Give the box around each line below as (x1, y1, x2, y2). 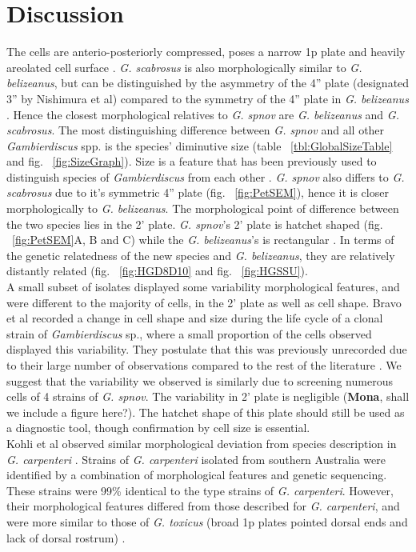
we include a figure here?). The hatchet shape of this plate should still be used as (6, 403, 405, 420)
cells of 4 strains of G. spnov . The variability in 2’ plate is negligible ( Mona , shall (6, 388, 410, 405)
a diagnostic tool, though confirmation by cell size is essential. (6, 419, 310, 436)
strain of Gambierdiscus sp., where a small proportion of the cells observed (6, 325, 372, 342)
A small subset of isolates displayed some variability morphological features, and (6, 278, 400, 295)
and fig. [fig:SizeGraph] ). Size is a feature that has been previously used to (6, 153, 377, 170)
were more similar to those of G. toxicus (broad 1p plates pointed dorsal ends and (6, 513, 408, 530)
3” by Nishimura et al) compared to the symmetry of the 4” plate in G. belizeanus (6, 90, 409, 106)
